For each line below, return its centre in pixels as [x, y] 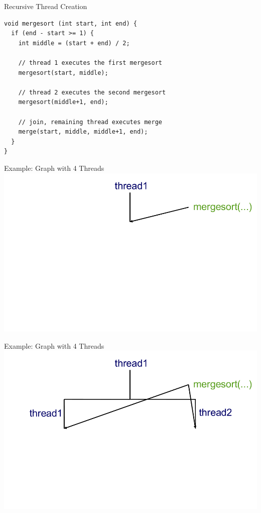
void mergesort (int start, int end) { [71, 23]
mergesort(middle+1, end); [63, 102]
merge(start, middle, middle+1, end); [83, 132]
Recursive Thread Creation [46, 6]
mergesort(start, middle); [63, 73]
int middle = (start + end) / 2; [74, 43]
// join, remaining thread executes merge [90, 122]
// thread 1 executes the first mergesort [90, 63]
